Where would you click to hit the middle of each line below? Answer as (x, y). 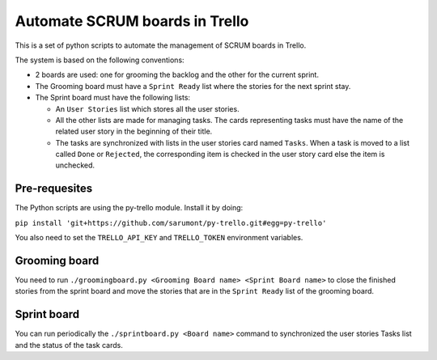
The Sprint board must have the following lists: (112, 98)
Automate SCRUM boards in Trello (132, 21)
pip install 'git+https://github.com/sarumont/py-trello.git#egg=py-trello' (171, 223)
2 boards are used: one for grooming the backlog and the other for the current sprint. (177, 75)
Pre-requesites (54, 189)
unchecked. (75, 165)
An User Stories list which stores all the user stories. (147, 108)
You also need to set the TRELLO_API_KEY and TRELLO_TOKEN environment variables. (159, 238)
